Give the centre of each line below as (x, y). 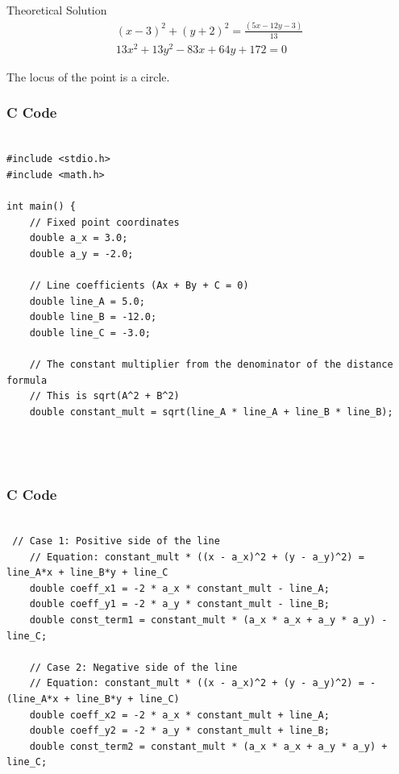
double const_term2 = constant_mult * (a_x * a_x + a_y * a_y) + (208, 746)
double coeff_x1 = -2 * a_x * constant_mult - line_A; (179, 588)
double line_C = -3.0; (90, 333)
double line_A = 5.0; (87, 301)
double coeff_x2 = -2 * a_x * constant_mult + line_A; (179, 715)
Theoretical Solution (57, 10)
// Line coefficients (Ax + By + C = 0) (139, 286)
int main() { (41, 207)
